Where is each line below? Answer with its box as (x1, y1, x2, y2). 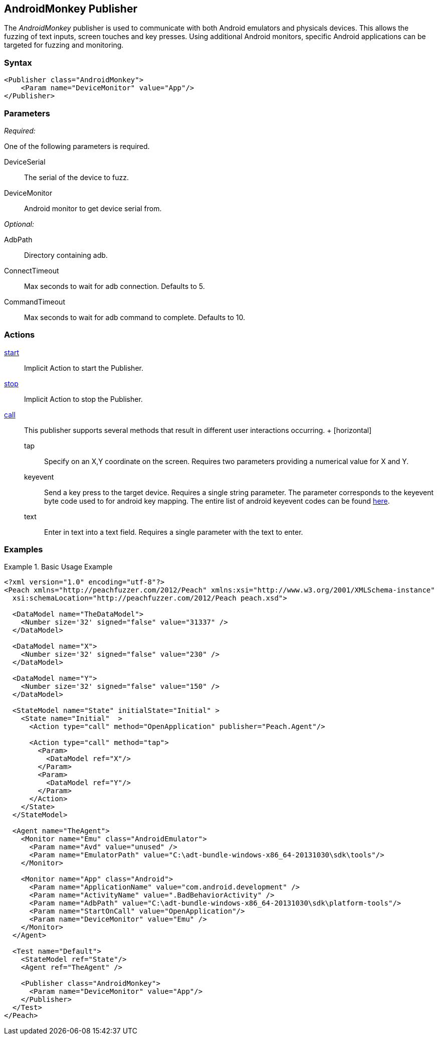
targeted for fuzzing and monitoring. (4, 41, 124, 50)
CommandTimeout (4, 297, 65, 306)
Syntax (4, 57, 32, 68)
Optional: (4, 219, 34, 228)
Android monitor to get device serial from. (24, 204, 162, 213)
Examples (4, 544, 43, 555)
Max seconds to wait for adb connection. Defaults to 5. (24, 281, 205, 290)
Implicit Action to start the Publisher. (24, 363, 143, 372)
